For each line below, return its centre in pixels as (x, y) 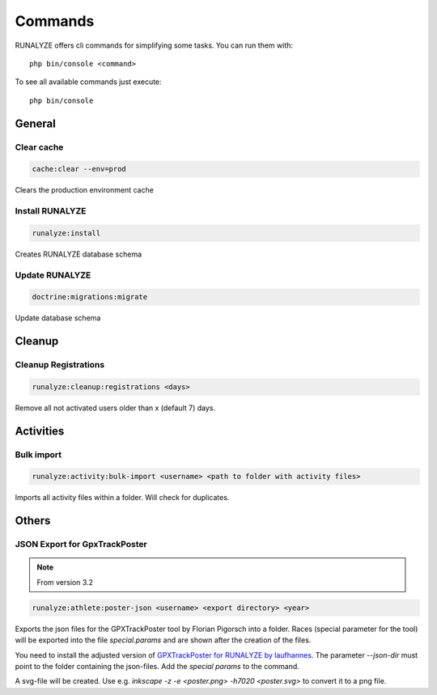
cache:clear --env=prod (79, 169)
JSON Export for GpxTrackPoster (81, 545)
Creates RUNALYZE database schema (78, 254)
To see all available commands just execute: (88, 82)
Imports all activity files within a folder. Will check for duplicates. (122, 498)
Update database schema (58, 318)
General (36, 123)
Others (33, 521)
